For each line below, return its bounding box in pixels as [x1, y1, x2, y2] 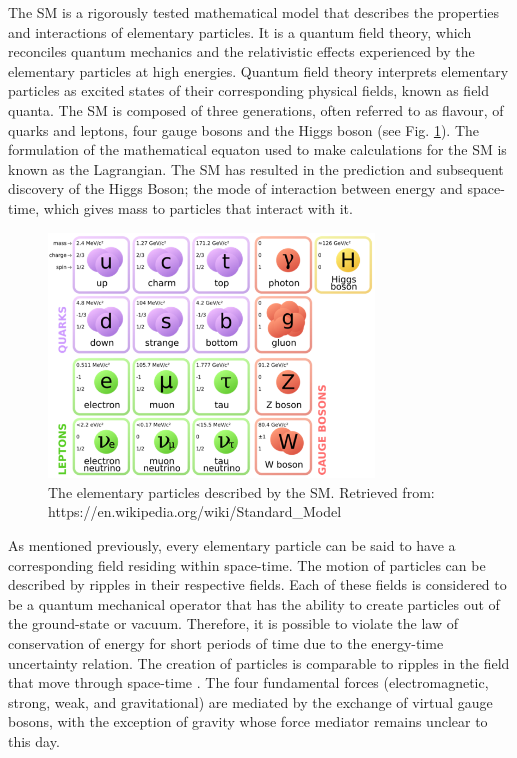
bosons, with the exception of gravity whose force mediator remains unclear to [8, 711, 488, 732]
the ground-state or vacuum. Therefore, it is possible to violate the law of [8, 613, 459, 634]
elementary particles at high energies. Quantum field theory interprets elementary [8, 60, 509, 81]
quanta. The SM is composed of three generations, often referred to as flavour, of [8, 99, 504, 120]
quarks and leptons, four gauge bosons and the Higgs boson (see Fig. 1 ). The [8, 119, 479, 140]
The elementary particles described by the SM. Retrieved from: [48, 481, 435, 502]
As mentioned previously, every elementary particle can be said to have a [8, 534, 456, 555]
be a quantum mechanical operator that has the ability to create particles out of [8, 593, 500, 614]
